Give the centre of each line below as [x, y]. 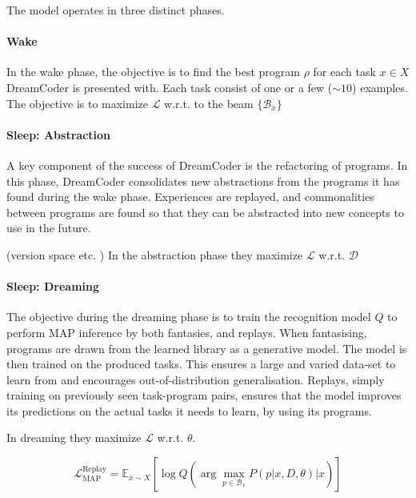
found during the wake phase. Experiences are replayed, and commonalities [190, 197]
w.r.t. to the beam [209, 103]
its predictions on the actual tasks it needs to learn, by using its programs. [189, 410]
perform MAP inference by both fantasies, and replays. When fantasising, [187, 332]
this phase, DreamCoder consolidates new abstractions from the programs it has [203, 181]
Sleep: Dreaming [53, 286]
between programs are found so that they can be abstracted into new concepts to [206, 212]
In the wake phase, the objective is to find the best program [154, 72]
